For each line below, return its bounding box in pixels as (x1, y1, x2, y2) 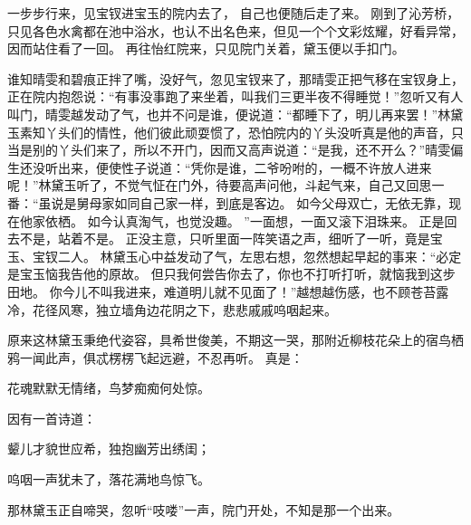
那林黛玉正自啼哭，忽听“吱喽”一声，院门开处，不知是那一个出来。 (7, 500, 400, 519)
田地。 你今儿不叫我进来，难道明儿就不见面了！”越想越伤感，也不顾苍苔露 (7, 282, 449, 301)
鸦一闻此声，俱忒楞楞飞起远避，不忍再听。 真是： (7, 348, 303, 367)
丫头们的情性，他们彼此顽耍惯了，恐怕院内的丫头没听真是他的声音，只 (44, 122, 464, 141)
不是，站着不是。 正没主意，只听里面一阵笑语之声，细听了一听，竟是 (19, 229, 430, 248)
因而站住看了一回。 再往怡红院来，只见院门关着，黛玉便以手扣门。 (7, 39, 405, 58)
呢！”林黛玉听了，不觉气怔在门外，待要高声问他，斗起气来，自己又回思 (7, 176, 432, 195)
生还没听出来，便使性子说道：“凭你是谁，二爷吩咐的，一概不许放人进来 (7, 157, 432, 177)
